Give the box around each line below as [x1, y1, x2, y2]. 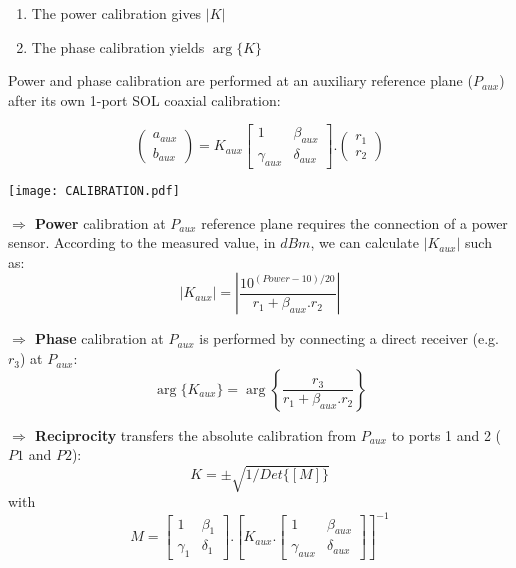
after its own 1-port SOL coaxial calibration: [8, 89, 281, 110]
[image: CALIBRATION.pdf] [8, 184, 180, 199]
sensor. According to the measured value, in [8, 232, 276, 253]
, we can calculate [310, 232, 419, 253]
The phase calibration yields [31, 36, 205, 57]
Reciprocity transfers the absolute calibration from [35, 424, 357, 445]
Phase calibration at [35, 328, 164, 349]
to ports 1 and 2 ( [391, 424, 502, 445]
